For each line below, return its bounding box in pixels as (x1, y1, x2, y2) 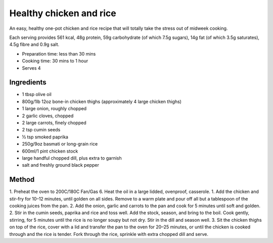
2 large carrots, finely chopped (22, 119, 86, 126)
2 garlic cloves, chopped (22, 113, 74, 119)
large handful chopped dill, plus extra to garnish (22, 155, 122, 161)
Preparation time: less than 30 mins (22, 51, 96, 57)
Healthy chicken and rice (9, 8, 116, 19)
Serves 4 (22, 65, 41, 71)
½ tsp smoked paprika (22, 134, 68, 140)
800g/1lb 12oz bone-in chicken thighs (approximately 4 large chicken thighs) (22, 99, 182, 105)
